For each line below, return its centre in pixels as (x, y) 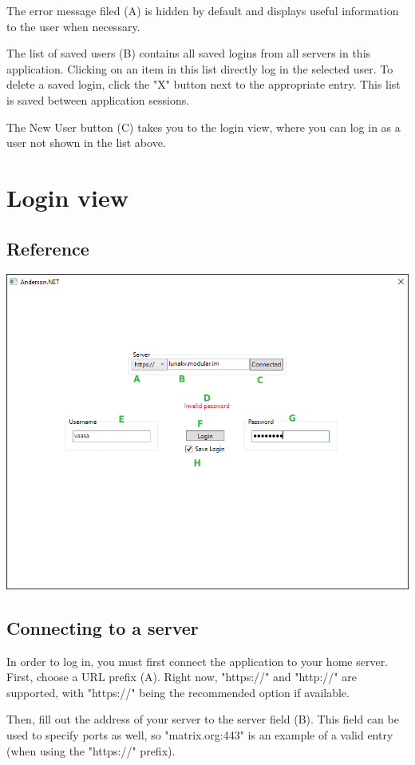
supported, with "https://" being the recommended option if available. (178, 692)
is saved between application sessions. (98, 99)
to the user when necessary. (73, 26)
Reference (48, 248)
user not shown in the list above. (86, 143)
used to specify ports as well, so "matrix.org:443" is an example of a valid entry (200, 734)
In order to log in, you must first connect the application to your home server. (198, 661)
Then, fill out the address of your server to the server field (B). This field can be (203, 719)
